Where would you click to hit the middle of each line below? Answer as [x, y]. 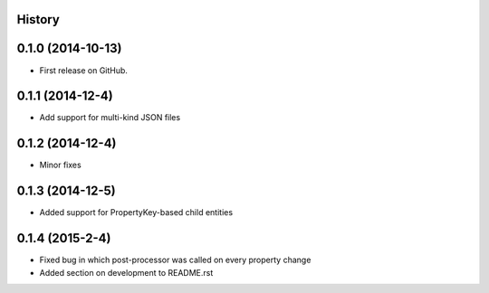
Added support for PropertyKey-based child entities [136, 213]
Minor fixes [60, 165]
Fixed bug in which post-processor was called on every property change [175, 260]
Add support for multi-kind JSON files [110, 118]
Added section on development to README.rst [126, 272]
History [38, 19]
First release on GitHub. [84, 70]
